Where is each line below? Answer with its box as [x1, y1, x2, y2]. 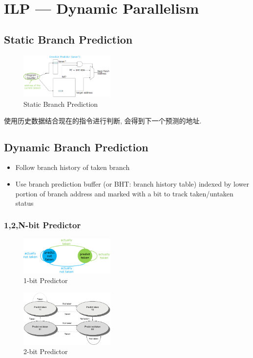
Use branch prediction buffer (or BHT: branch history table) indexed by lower [15, 178, 249, 189]
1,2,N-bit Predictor [4, 218, 81, 231]
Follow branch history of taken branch [15, 162, 130, 172]
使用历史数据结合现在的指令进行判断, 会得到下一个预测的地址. [4, 115, 202, 125]
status [15, 198, 34, 208]
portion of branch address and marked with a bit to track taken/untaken [15, 188, 233, 198]
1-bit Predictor [23, 275, 68, 286]
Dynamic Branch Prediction [4, 139, 148, 154]
